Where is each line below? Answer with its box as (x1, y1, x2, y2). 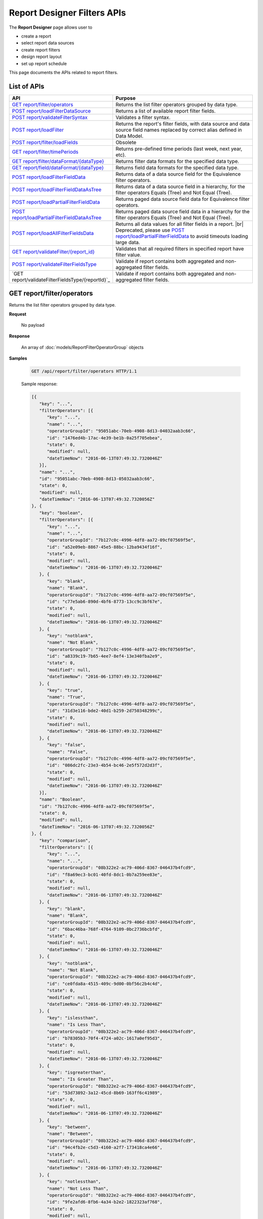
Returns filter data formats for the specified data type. (115, 157, 240, 164)
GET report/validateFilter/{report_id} (12, 248, 95, 255)
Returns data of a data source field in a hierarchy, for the (115, 183, 245, 190)
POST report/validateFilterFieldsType (12, 261, 97, 268)
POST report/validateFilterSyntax (12, 114, 88, 120)
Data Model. (115, 132, 144, 139)
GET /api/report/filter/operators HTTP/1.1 (31, 369, 137, 374)
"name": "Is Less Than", (47, 1022, 107, 1027)
